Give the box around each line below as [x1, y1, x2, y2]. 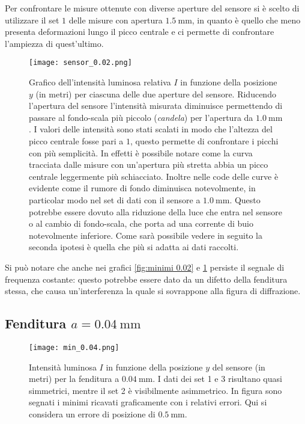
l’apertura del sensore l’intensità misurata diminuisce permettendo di [29, 99, 283, 112]
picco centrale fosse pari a [29, 135, 124, 147]
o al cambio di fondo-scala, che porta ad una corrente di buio [29, 217, 253, 230]
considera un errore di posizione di [29, 407, 156, 420]
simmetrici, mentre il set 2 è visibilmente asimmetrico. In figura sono [29, 384, 282, 396]
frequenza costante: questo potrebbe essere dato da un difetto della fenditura [5, 272, 288, 285]
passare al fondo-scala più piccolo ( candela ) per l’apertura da [29, 111, 253, 123]
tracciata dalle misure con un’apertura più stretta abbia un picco [29, 158, 268, 171]
